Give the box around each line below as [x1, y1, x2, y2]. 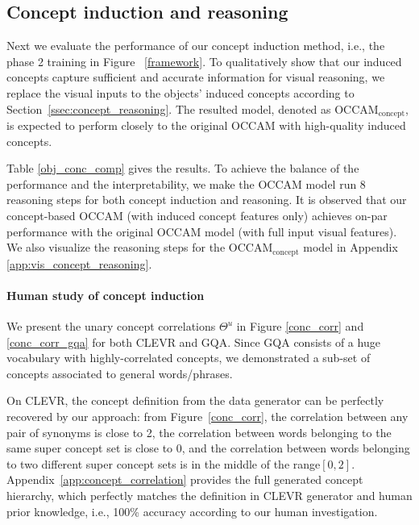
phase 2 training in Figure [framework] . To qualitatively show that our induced [6, 52, 402, 69]
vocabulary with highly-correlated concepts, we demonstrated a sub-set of [6, 349, 371, 366]
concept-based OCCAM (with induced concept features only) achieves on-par [6, 207, 388, 223]
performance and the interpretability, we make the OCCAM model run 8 [6, 175, 366, 192]
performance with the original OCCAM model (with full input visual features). [6, 223, 397, 240]
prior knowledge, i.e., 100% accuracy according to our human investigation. [6, 502, 378, 519]
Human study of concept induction [6, 286, 205, 303]
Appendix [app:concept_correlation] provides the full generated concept [6, 471, 363, 488]
